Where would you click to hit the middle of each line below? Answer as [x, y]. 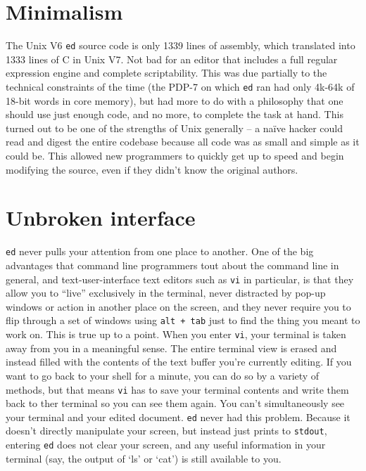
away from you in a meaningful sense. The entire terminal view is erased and [171, 348]
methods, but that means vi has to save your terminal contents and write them [177, 389]
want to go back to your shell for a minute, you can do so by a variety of [163, 375]
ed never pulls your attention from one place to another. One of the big [160, 251]
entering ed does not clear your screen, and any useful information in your [166, 445]
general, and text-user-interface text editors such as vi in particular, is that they [180, 279]
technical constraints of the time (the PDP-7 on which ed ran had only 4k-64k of [180, 86]
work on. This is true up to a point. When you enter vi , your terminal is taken [176, 334]
